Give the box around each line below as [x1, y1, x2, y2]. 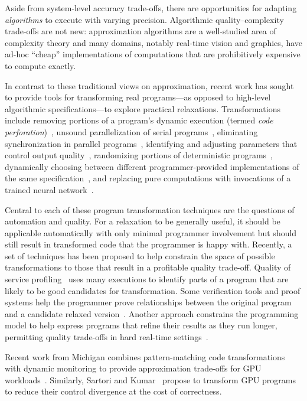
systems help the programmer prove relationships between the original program [5, 296, 292, 308]
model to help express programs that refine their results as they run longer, [5, 319, 277, 331]
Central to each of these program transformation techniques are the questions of [5, 203, 295, 216]
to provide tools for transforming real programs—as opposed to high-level [5, 91, 271, 103]
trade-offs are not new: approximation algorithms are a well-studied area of [5, 25, 276, 37]
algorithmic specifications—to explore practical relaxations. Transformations [5, 102, 280, 115]
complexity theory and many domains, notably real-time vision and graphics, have [5, 36, 302, 48]
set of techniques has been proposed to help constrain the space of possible [5, 249, 275, 262]
